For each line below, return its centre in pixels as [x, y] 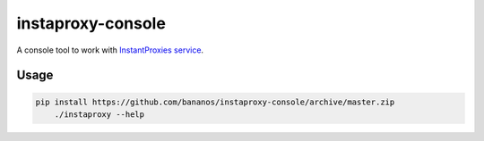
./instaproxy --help [99, 114]
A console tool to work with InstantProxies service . [110, 50]
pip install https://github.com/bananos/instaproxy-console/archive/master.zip [215, 102]
